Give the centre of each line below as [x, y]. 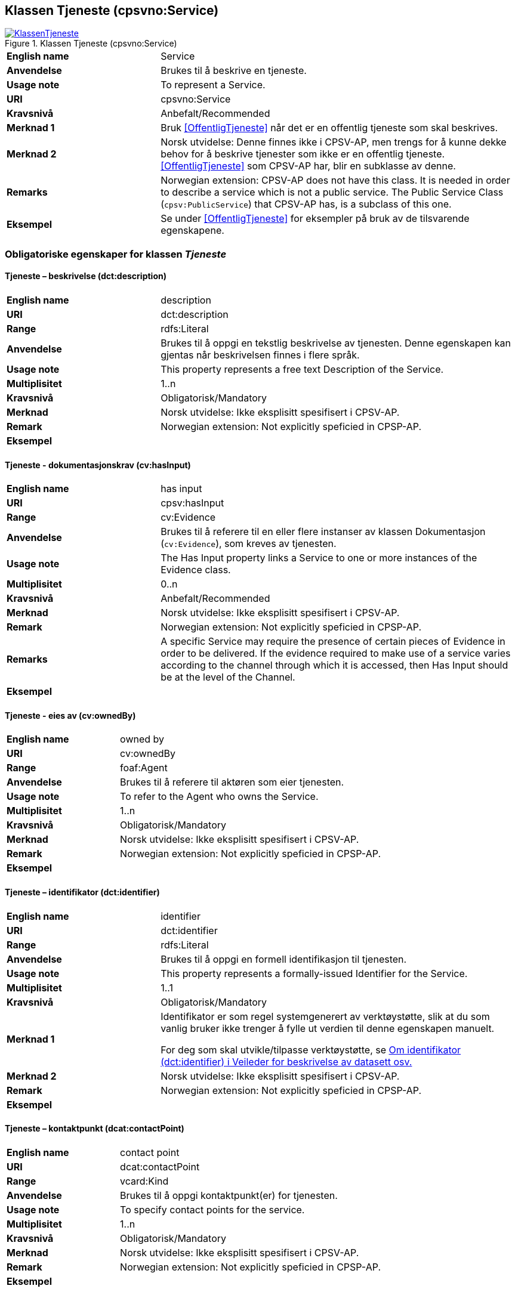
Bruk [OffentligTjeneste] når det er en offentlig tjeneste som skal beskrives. [329, 128]
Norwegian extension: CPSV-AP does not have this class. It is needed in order [335, 180]
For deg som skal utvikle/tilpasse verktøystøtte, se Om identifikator [311, 1050]
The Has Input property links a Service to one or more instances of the [319, 558]
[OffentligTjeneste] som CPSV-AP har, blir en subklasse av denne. [308, 166]
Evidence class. [196, 570]
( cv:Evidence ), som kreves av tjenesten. [249, 544]
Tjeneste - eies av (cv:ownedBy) [70, 715]
